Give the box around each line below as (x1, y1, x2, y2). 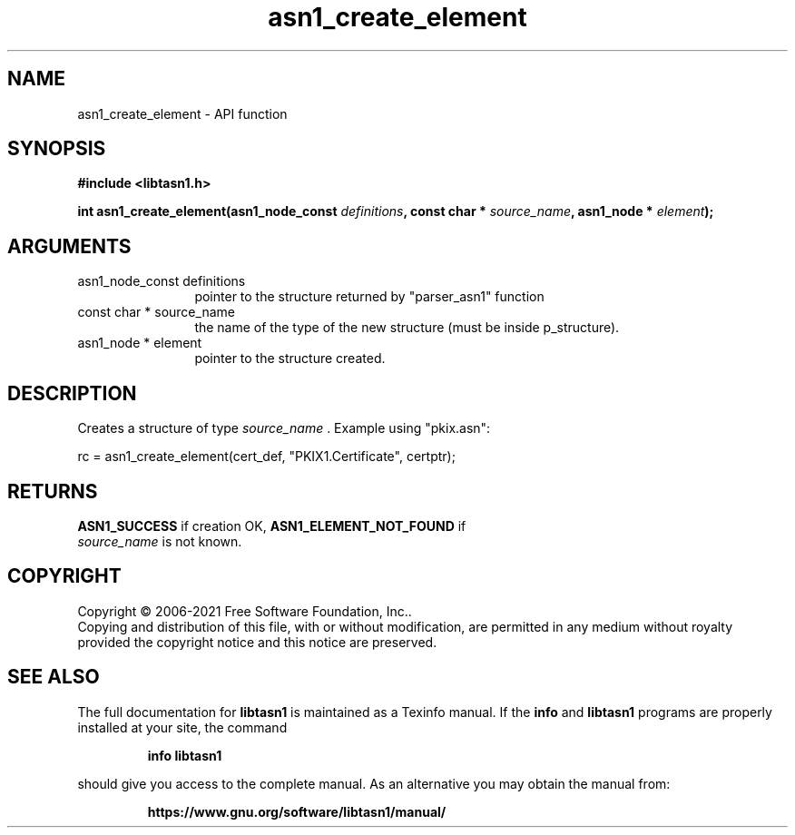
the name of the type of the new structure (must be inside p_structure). (194, 319, 620, 336)
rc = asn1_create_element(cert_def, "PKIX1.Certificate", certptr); (77, 448, 456, 465)
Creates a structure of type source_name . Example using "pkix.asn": (77, 420, 491, 437)
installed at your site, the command (77, 719, 288, 735)
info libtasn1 (147, 747, 222, 763)
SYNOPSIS (7, 137, 106, 161)
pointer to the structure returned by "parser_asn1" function (194, 289, 545, 305)
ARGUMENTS (7, 234, 132, 258)
